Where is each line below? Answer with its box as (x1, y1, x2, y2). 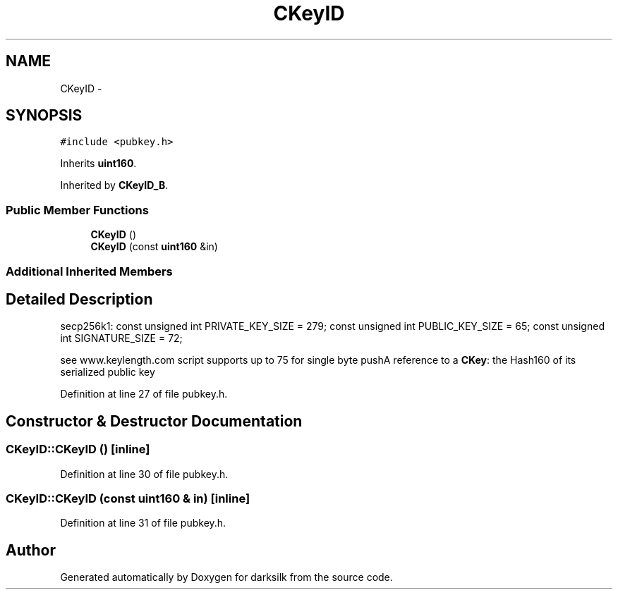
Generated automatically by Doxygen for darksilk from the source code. (60, 571, 393, 584)
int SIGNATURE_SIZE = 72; (60, 332, 183, 345)
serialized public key (60, 366, 155, 379)
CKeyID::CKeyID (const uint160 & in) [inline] (6, 491, 250, 505)
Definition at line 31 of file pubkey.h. (60, 517, 226, 529)
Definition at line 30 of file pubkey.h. (60, 467, 229, 480)
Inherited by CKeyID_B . (60, 179, 169, 192)
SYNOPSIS (6, 106, 83, 125)
